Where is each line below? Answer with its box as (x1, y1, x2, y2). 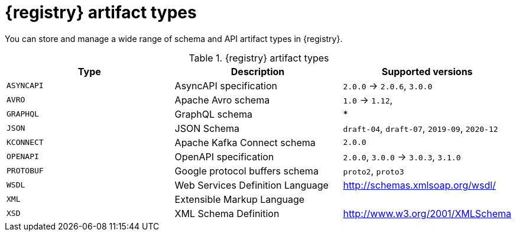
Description (231, 65, 285, 77)
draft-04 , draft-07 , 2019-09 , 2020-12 (343, 122, 498, 134)
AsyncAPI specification (174, 79, 278, 92)
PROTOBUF (7, 166, 44, 176)
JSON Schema (174, 122, 239, 134)
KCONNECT (7, 138, 44, 147)
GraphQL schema (174, 108, 252, 120)
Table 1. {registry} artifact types (189, 51, 329, 64)
